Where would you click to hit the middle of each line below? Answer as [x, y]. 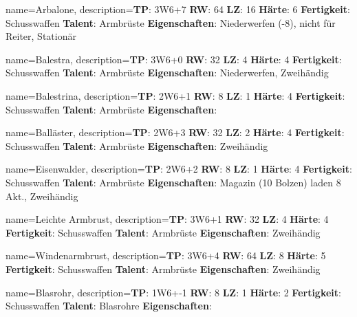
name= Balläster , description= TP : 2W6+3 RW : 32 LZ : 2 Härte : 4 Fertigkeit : [175, 132]
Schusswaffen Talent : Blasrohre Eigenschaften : [109, 306]
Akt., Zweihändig [42, 196]
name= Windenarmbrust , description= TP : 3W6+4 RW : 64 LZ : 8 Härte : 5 [166, 255]
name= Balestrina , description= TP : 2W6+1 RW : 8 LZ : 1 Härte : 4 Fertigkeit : [175, 95]
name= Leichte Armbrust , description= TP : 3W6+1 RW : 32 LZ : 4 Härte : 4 [167, 219]
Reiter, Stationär [41, 36]
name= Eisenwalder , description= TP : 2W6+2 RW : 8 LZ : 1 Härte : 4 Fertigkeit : [179, 169]
